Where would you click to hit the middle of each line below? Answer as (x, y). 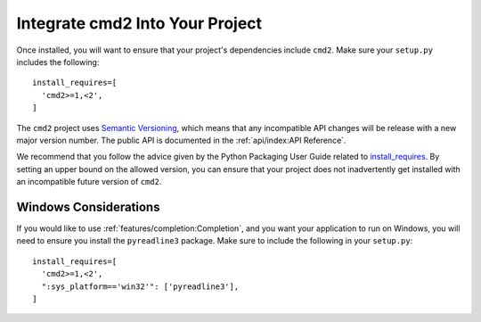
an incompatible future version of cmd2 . (89, 182)
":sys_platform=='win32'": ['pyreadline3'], (140, 286)
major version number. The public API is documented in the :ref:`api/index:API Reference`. (181, 140)
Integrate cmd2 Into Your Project (139, 23)
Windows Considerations (88, 206)
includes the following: (58, 62)
